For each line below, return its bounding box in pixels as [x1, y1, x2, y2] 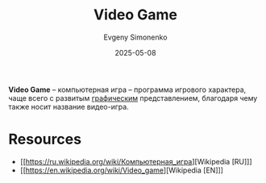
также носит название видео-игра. [8, 102, 129, 111]
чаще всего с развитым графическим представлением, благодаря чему [8, 93, 258, 102]
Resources [8, 131, 82, 148]
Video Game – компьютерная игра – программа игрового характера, [8, 85, 247, 94]
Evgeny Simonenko [103, 32, 168, 42]
